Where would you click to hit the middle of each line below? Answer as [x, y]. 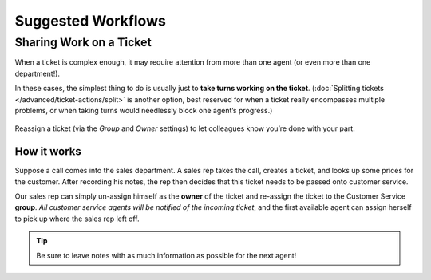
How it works [48, 152]
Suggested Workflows [91, 21]
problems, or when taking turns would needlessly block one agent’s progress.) [144, 110]
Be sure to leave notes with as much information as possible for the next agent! [166, 255]
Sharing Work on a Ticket [83, 42]
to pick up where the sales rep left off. [77, 219]
